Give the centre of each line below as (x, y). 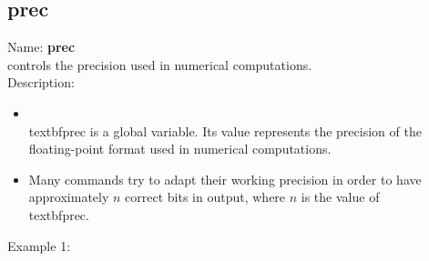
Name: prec (41, 47)
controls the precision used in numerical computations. (160, 64)
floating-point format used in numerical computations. (180, 149)
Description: (41, 82)
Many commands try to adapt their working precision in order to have (225, 179)
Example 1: (39, 245)
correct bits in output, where (205, 197)
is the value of (340, 197)
